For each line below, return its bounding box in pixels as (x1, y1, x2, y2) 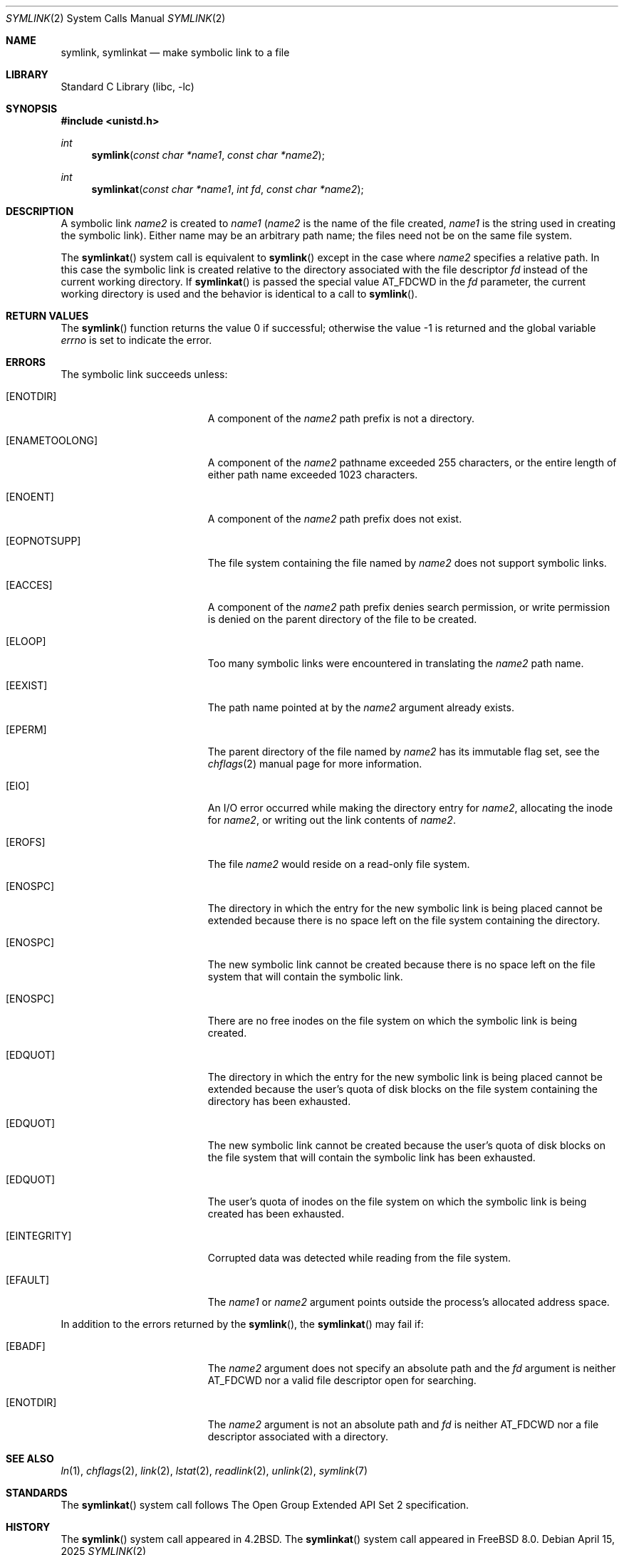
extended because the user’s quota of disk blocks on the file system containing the (207, 1083, 598, 1095)
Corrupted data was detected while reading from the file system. (207, 1252, 511, 1264)
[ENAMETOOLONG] (6, 434, 98, 446)
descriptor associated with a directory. (207, 1430, 388, 1443)
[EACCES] (6, 579, 53, 591)
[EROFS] (6, 836, 46, 848)
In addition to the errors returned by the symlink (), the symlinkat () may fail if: (61, 1318, 424, 1330)
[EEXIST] (6, 679, 48, 691)
